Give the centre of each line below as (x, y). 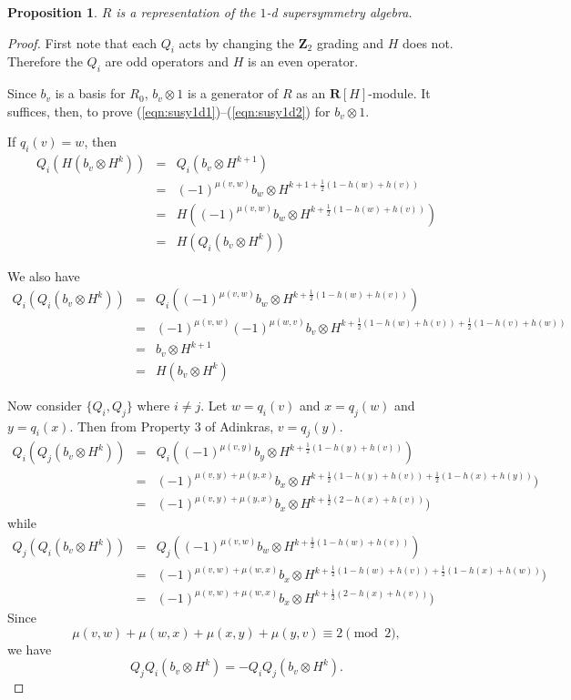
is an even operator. (303, 61)
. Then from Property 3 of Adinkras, (172, 426)
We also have (44, 275)
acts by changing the (237, 42)
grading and (350, 42)
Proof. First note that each (82, 42)
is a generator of (233, 93)
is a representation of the (186, 12)
